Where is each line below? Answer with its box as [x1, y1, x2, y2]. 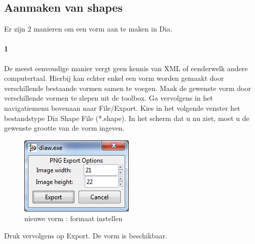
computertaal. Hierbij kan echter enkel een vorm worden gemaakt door [4, 73, 224, 83]
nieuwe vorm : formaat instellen [24, 213, 123, 224]
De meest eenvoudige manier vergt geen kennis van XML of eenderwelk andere [4, 63, 248, 73]
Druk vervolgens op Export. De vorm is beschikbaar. [4, 230, 168, 240]
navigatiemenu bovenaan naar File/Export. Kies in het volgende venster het [4, 102, 240, 113]
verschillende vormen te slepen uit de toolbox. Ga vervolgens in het [4, 93, 213, 103]
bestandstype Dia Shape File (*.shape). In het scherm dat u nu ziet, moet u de [4, 112, 249, 123]
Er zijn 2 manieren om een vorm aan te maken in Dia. [4, 23, 172, 34]
